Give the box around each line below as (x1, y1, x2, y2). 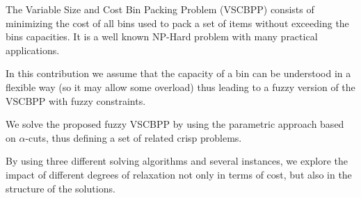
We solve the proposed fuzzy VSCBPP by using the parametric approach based (6, 117, 344, 131)
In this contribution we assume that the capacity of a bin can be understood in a (6, 66, 351, 81)
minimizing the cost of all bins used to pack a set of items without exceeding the (6, 15, 349, 30)
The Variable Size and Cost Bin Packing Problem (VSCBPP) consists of (6, 2, 314, 16)
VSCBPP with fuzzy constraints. (6, 93, 146, 108)
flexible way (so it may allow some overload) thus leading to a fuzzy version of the (6, 79, 355, 94)
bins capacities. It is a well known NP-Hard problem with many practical (6, 29, 318, 44)
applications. (6, 42, 60, 57)
